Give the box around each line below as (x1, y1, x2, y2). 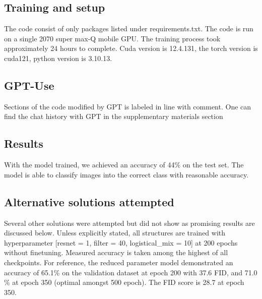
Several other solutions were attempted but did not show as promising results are (4, 217, 255, 228)
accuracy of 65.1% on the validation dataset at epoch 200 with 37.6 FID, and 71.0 (4, 267, 257, 277)
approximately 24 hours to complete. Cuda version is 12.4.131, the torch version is (4, 43, 258, 53)
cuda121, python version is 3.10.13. (4, 52, 112, 63)
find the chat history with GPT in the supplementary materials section (4, 111, 223, 122)
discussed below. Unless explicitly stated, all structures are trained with (4, 227, 226, 238)
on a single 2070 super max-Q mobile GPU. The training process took (4, 33, 221, 43)
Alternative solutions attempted (4, 194, 174, 209)
